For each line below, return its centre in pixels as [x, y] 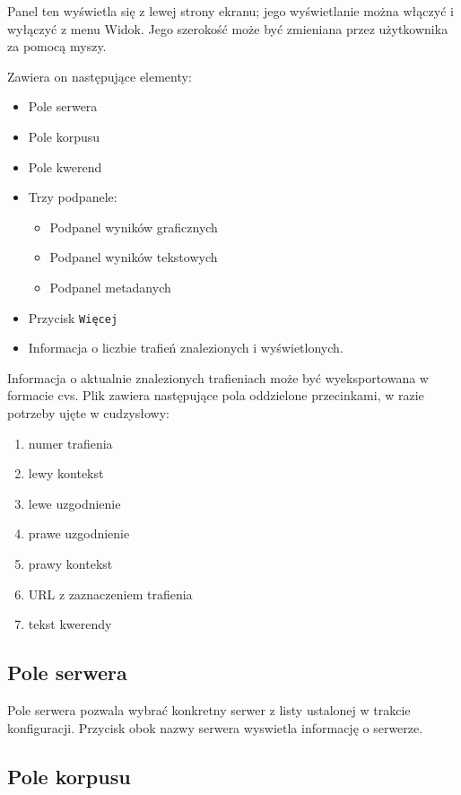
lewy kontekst [66, 473]
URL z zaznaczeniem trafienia [110, 594]
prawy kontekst [70, 563]
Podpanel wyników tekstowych [134, 257]
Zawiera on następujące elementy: [100, 76]
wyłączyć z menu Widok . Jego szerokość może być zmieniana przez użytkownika [228, 28]
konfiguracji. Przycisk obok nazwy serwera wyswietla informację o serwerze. [215, 727]
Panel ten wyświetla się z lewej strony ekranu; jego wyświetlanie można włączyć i [230, 11]
